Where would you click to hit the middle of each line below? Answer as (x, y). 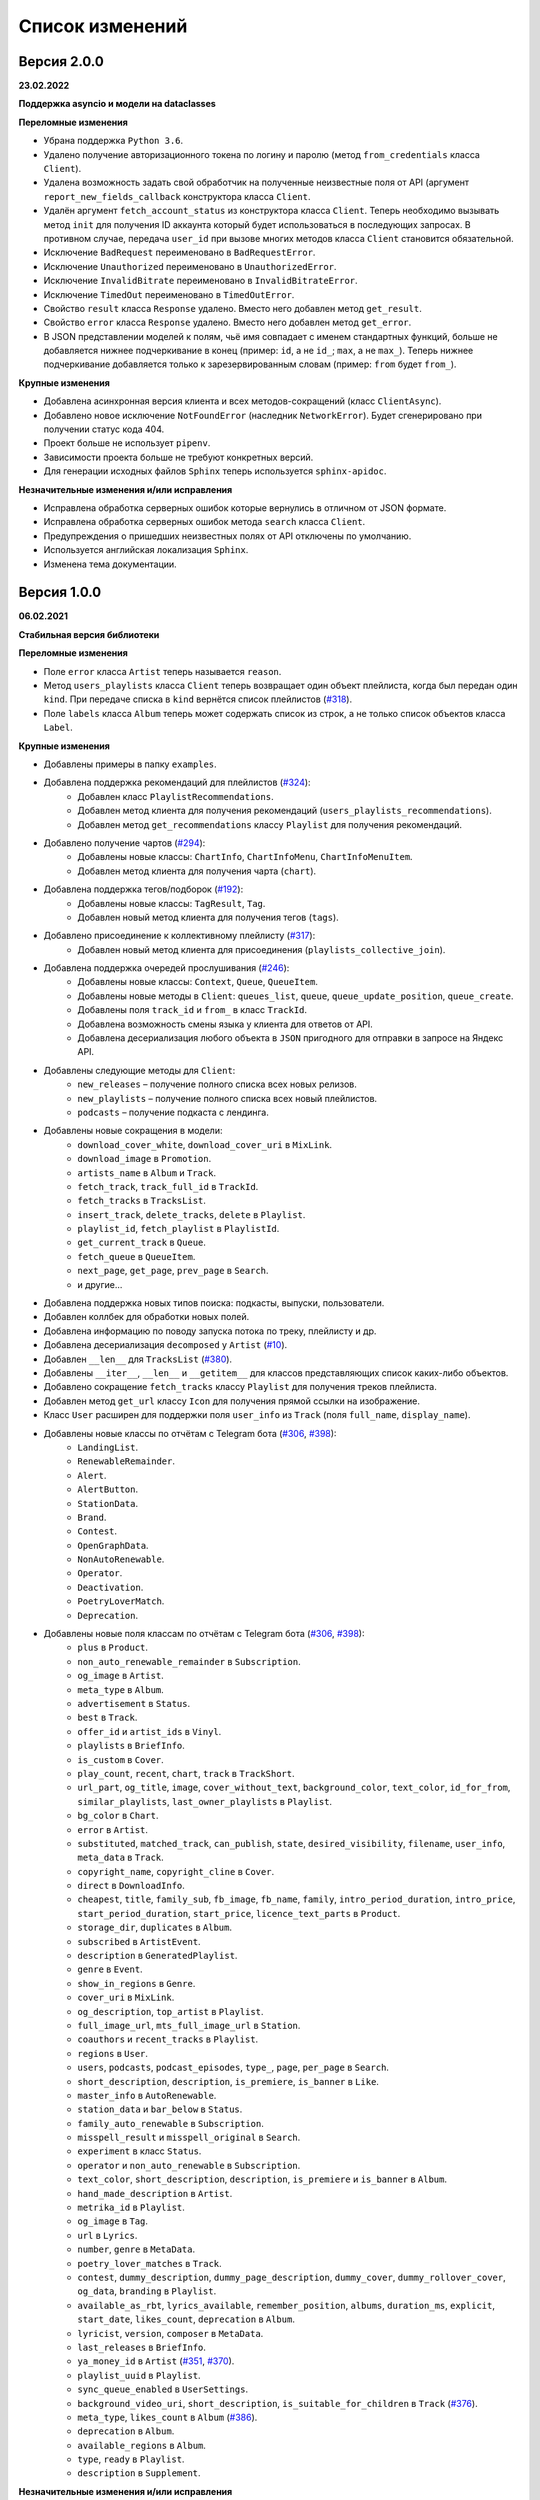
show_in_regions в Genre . (136, 1983)
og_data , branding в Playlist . (147, 2291)
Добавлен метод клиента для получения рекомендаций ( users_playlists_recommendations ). (284, 811)
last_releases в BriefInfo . (142, 2347)
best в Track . (107, 1717)
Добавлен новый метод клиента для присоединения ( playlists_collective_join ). (261, 949)
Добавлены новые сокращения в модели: (133, 1131)
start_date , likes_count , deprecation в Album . (186, 2319)
